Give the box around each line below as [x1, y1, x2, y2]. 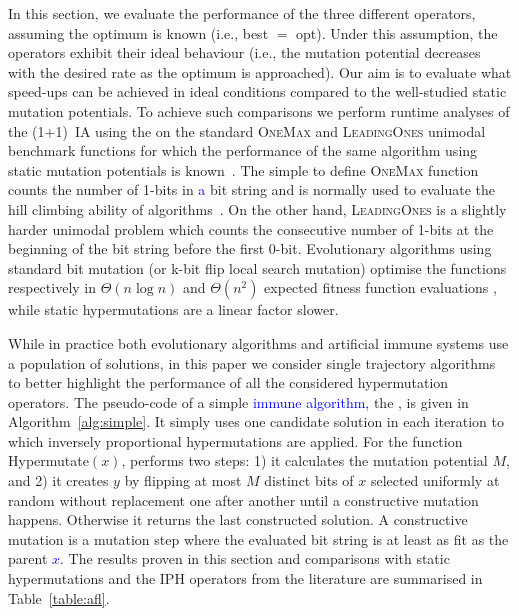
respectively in [8, 277, 97, 298]
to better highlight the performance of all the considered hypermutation [8, 372, 449, 393]
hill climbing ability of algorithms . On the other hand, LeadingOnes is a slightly [8, 198, 507, 219]
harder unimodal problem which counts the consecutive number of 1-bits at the [8, 218, 494, 239]
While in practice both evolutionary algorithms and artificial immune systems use [8, 332, 509, 353]
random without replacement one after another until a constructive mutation [8, 489, 479, 510]
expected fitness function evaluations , [264, 277, 497, 298]
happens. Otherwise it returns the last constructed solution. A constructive [8, 509, 468, 530]
